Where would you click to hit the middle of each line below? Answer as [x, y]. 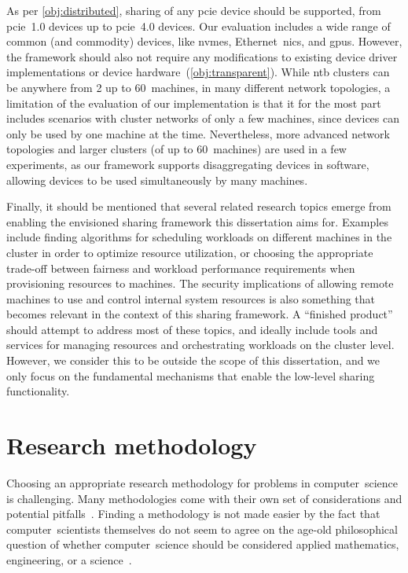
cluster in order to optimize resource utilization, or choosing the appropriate [190, 252]
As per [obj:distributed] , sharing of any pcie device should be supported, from [194, 10]
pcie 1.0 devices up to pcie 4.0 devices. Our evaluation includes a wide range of [198, 26]
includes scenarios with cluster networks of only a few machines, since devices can [203, 118]
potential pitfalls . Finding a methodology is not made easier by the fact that [193, 514]
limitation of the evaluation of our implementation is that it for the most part [194, 103]
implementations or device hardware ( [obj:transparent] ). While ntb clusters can [198, 72]
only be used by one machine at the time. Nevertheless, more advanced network [198, 133]
